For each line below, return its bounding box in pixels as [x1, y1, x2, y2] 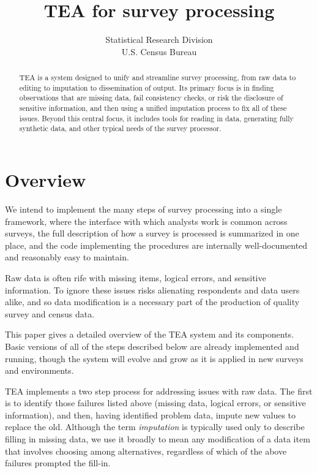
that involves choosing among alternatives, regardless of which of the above [5, 444, 287, 457]
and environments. [5, 364, 74, 377]
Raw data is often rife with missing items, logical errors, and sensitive [5, 271, 266, 284]
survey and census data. [5, 307, 95, 320]
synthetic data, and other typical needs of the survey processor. [19, 123, 222, 134]
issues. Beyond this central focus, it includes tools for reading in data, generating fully [19, 113, 294, 123]
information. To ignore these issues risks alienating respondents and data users [5, 283, 300, 296]
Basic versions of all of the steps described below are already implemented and [5, 339, 299, 352]
